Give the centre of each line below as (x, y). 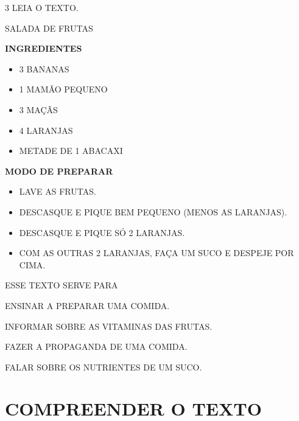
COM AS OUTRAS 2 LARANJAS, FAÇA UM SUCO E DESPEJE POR (157, 253)
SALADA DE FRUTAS (49, 28)
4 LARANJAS (46, 130)
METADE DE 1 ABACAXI (71, 151)
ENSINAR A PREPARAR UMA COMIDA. (87, 305)
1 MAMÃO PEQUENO (63, 89)
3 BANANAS (44, 68)
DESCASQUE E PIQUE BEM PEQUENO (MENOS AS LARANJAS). (153, 211)
